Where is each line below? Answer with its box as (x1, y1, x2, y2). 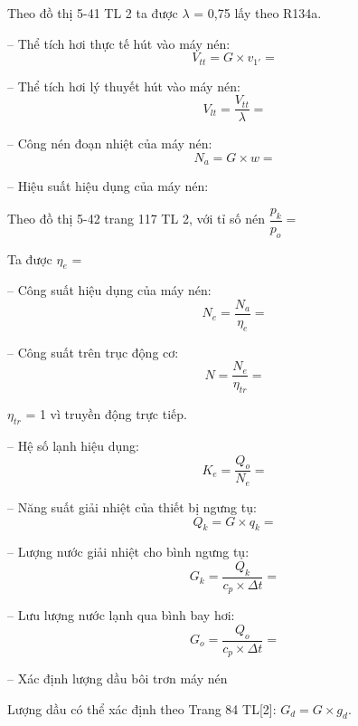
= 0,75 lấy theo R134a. (193, 4, 322, 22)
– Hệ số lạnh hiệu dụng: (7, 436, 139, 455)
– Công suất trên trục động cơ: (7, 342, 179, 361)
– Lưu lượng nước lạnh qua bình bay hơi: (7, 606, 235, 625)
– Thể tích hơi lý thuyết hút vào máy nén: (7, 76, 240, 95)
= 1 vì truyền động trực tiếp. (25, 405, 187, 424)
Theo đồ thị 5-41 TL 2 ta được (7, 4, 178, 22)
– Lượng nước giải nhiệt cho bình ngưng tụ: (7, 542, 250, 561)
